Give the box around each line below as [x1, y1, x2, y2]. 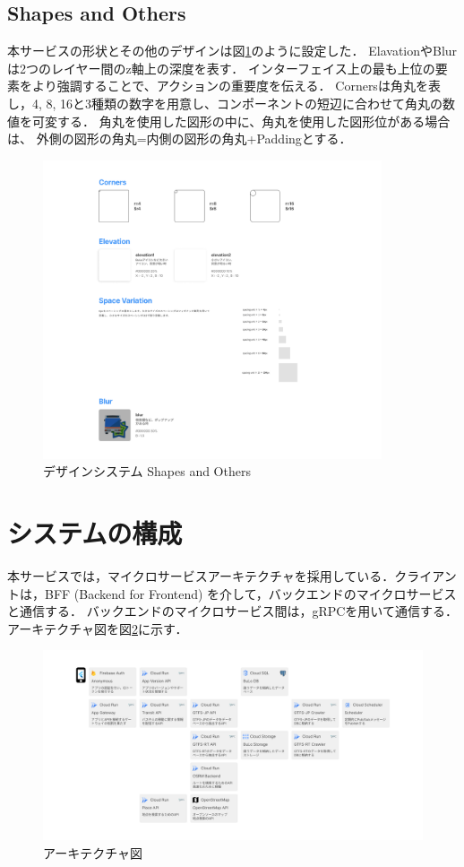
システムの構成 [7, 515, 183, 551]
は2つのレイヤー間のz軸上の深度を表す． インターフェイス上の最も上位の [7, 58, 435, 77]
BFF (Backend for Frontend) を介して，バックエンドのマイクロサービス [44, 584, 457, 603]
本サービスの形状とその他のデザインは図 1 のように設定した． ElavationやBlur [7, 41, 458, 60]
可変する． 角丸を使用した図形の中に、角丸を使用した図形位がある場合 [31, 111, 451, 130]
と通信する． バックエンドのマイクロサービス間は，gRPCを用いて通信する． [7, 602, 458, 620]
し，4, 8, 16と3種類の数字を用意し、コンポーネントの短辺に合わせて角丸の [7, 93, 443, 112]
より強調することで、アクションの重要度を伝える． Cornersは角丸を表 [31, 76, 441, 95]
